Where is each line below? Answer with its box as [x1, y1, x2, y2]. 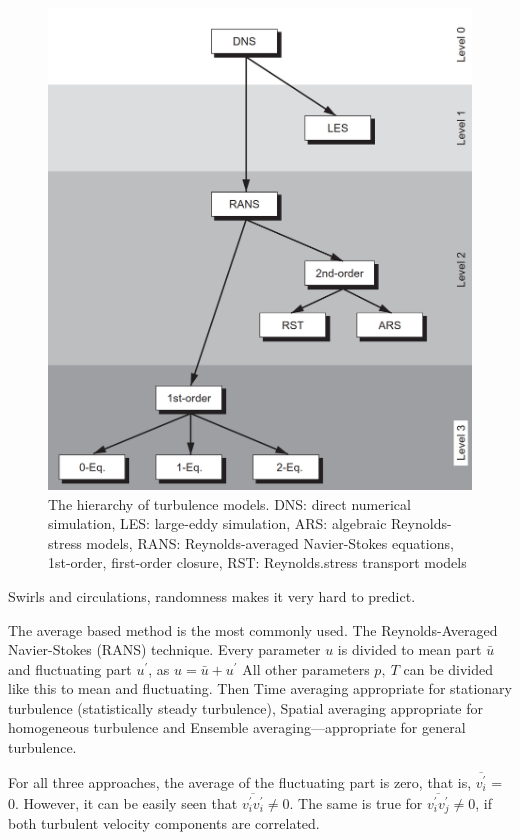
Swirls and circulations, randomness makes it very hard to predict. [8, 585, 416, 606]
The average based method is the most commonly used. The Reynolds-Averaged [8, 619, 498, 640]
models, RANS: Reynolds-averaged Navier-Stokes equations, [86, 532, 454, 553]
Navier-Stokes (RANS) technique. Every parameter [8, 639, 321, 660]
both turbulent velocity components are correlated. [8, 813, 320, 834]
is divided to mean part [337, 639, 482, 660]
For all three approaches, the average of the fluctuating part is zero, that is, [8, 771, 472, 792]
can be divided [403, 658, 494, 679]
